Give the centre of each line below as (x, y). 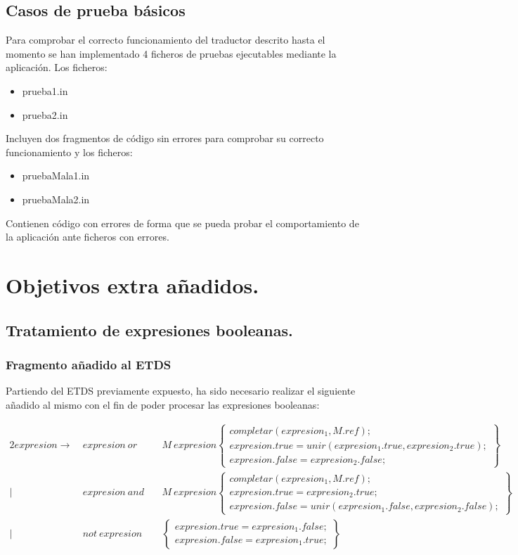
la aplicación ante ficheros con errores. (88, 237)
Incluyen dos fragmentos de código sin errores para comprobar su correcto (165, 138)
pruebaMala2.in (56, 199)
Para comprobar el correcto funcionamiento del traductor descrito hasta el (166, 40)
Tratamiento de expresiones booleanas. (149, 330)
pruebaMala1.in (56, 176)
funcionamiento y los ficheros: (69, 152)
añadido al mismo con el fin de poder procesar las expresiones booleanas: (163, 404)
